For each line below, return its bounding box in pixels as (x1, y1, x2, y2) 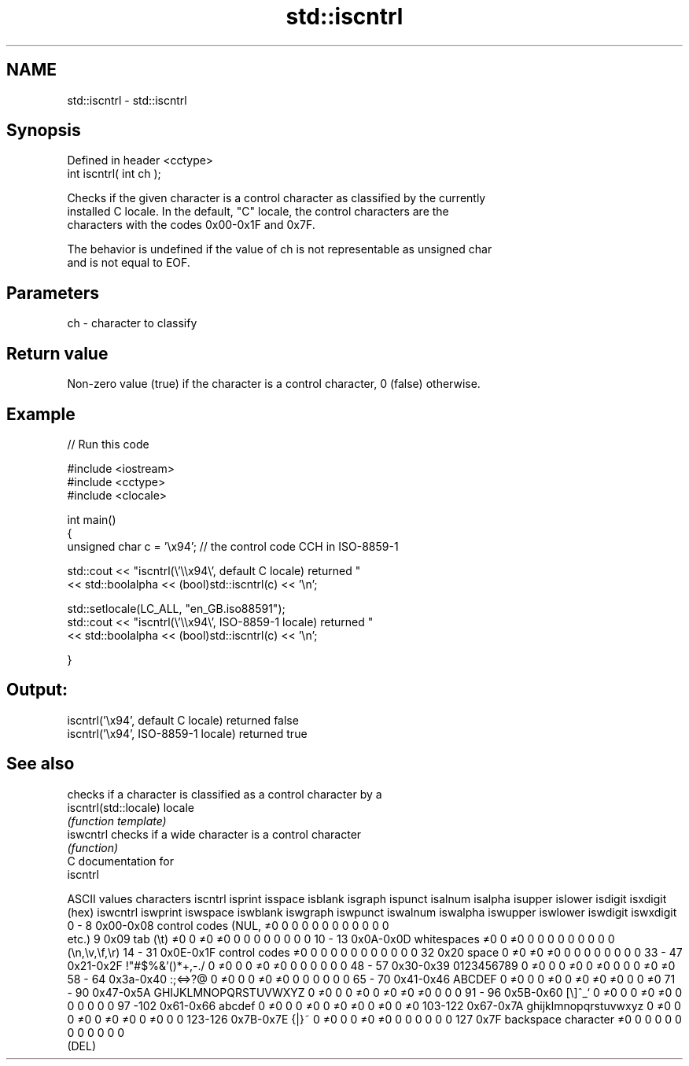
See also (6, 754, 75, 774)
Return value (6, 343, 109, 363)
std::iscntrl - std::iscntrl (67, 93, 187, 107)
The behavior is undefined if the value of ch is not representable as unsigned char (67, 242, 492, 256)
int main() (67, 512, 116, 526)
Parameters (6, 282, 99, 303)
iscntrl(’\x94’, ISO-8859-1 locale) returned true (67, 726, 308, 740)
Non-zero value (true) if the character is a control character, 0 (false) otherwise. (67, 377, 481, 391)
